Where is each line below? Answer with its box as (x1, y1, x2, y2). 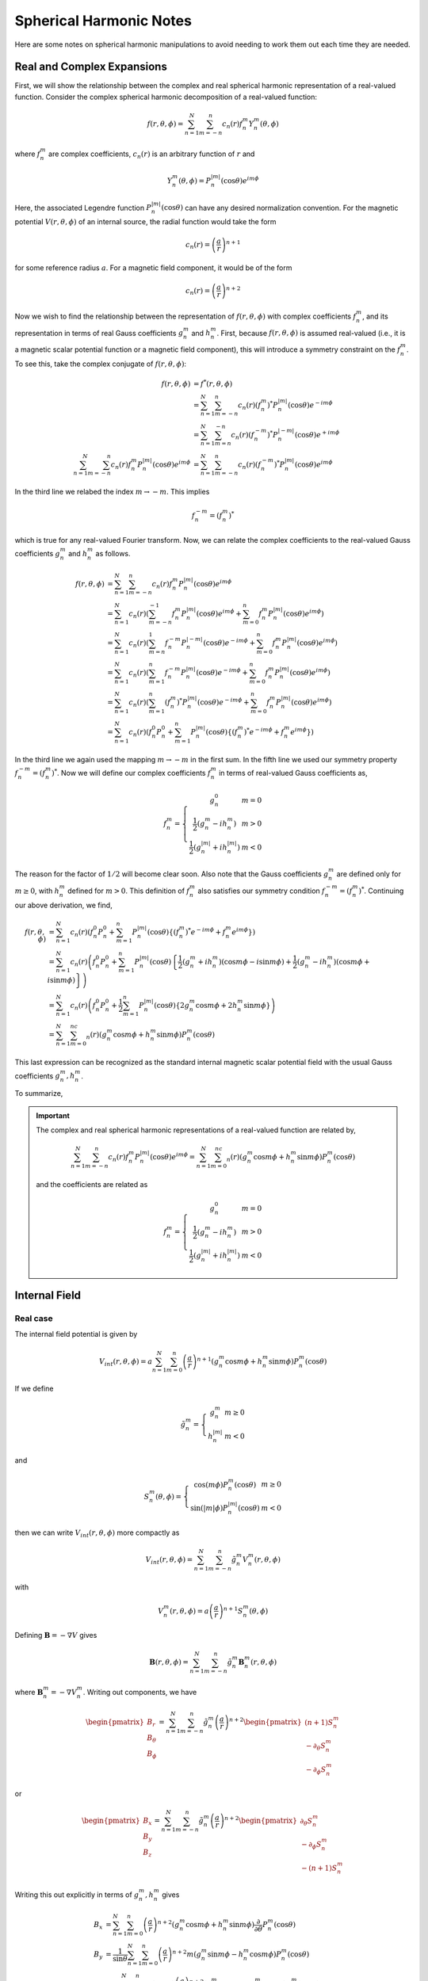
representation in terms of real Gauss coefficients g (14, 328, 184, 338)
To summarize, (14, 1089, 63, 1098)
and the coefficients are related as (36, 1179, 148, 1189)
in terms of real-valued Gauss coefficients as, (218, 769, 368, 778)
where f (14, 149, 41, 158)
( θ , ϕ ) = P (178, 176, 212, 185)
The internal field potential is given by (14, 1330, 138, 1339)
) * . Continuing (358, 885, 404, 895)
